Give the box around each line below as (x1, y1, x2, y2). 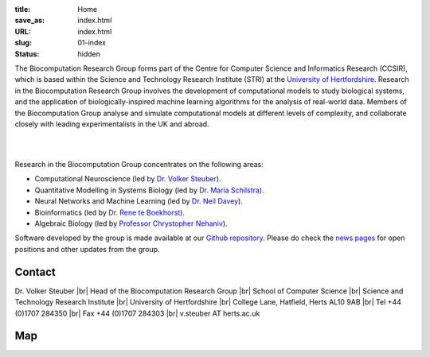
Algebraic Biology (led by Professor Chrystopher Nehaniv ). (34, 219, 228, 228)
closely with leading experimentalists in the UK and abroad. (14, 119, 210, 129)
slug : (14, 38, 32, 48)
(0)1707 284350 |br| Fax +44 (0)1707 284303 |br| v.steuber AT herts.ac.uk (14, 308, 260, 318)
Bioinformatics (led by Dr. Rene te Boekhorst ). (34, 208, 185, 217)
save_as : (14, 16, 45, 25)
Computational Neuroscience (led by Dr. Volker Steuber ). (34, 174, 222, 184)
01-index (77, 38, 107, 48)
